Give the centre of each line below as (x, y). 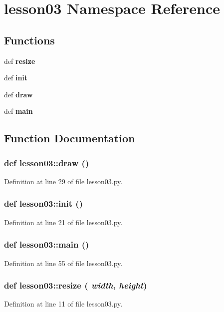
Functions (29, 40)
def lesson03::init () (43, 203)
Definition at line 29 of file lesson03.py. (63, 181)
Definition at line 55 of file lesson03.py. (63, 263)
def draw (18, 94)
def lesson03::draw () (47, 162)
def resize (20, 61)
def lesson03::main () (47, 244)
